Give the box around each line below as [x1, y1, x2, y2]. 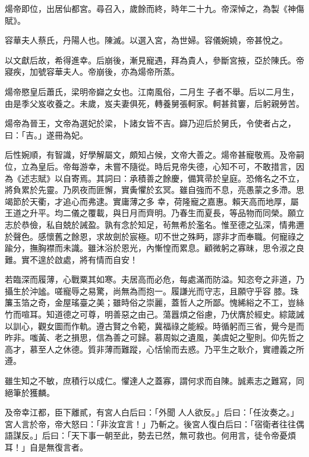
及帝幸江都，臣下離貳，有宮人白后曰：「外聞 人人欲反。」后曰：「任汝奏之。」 [5, 406, 299, 418]
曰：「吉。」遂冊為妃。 [5, 128, 88, 141]
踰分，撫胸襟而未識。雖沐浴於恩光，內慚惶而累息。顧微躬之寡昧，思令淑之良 [5, 242, 304, 254]
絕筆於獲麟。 [5, 386, 55, 398]
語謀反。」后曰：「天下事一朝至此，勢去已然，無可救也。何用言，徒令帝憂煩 [5, 429, 296, 442]
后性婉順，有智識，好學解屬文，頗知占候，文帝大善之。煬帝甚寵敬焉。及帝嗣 [5, 148, 304, 161]
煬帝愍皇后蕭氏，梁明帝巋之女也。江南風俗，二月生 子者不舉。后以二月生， [5, 85, 299, 97]
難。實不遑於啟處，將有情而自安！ [5, 253, 138, 265]
